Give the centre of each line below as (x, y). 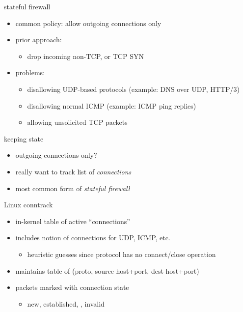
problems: (30, 72)
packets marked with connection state (72, 287)
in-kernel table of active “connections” (73, 221)
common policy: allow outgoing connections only (88, 23)
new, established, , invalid (66, 303)
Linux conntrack (28, 205)
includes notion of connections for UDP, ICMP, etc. (93, 238)
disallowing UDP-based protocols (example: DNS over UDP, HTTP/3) (133, 89)
